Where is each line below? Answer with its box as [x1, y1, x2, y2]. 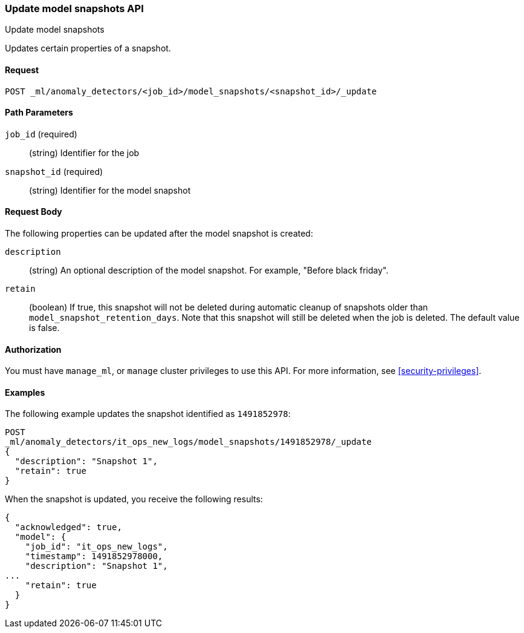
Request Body [5, 206, 62, 217]
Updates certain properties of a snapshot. [5, 43, 171, 54]
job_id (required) [5, 128, 77, 139]
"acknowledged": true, [15, 522, 122, 533]
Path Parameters [5, 107, 73, 118]
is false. [29, 323, 60, 333]
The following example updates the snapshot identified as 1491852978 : [5, 408, 291, 419]
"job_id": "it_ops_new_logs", [25, 542, 168, 552]
